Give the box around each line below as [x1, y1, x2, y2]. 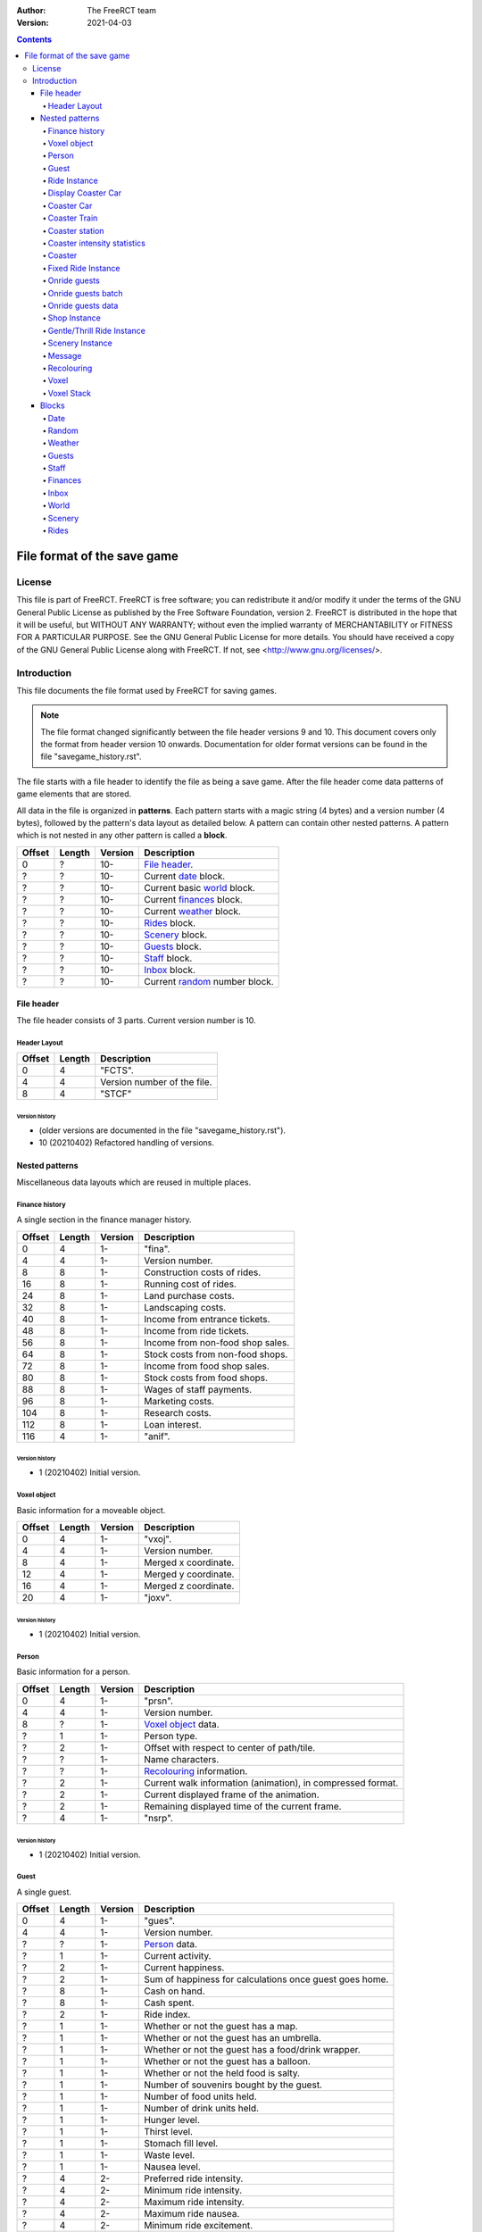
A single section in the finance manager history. [16, 1214, 192, 1225]
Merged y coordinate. [144, 1568, 235, 1580]
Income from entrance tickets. [144, 1312, 270, 1325]
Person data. [144, 1938, 198, 1951]
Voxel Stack [47, 387, 92, 398]
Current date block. [144, 870, 226, 882]
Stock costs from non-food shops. [144, 1348, 288, 1361]
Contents [16, 34, 53, 45]
